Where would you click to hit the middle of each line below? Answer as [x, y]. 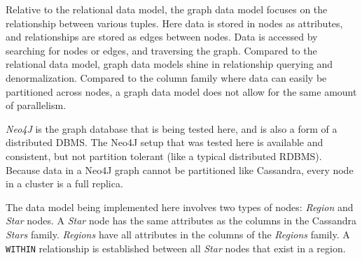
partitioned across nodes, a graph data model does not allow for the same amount [181, 91]
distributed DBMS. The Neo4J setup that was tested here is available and [165, 142]
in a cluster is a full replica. [64, 183]
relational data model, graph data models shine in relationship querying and [169, 64]
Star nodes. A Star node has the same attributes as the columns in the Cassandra [181, 221]
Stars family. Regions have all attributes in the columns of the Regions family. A [178, 234]
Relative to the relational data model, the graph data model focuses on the [167, 9]
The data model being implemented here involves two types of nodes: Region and [180, 207]
